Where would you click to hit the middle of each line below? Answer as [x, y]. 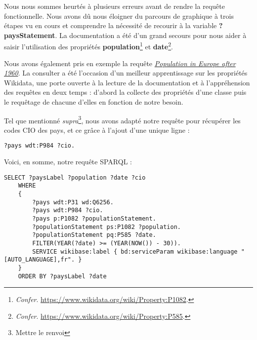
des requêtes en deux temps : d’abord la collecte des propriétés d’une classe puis [125, 92]
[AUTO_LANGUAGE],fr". [40, 260]
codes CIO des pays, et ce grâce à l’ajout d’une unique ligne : [97, 130]
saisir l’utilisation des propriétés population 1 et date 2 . [89, 46]
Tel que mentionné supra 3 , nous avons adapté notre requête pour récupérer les [122, 119]
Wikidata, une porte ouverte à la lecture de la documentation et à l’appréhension [127, 82]
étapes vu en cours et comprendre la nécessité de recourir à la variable [110, 25]
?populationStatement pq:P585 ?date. [94, 235]
